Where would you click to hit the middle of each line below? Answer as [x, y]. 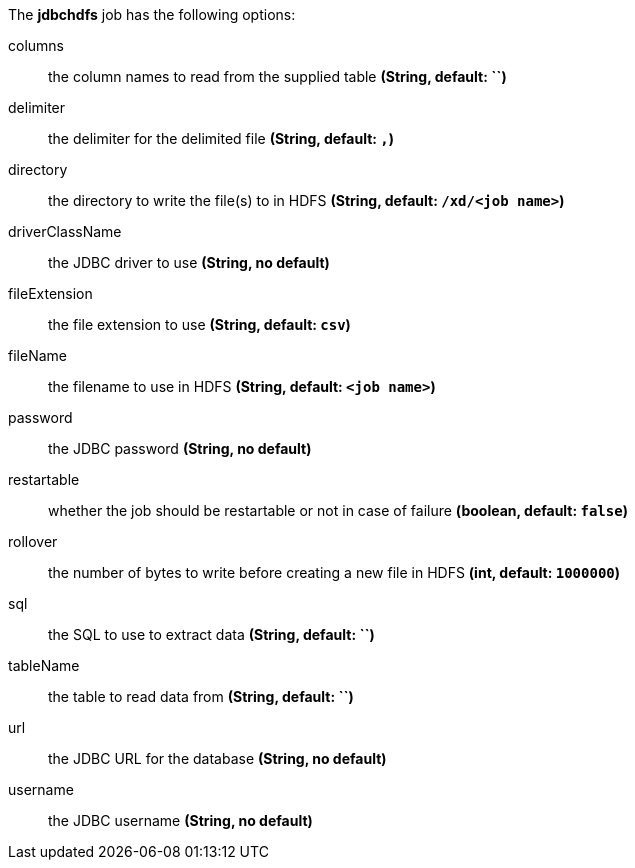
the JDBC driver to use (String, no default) [189, 262]
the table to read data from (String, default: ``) [201, 696]
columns [36, 45]
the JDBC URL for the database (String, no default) [217, 758]
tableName [44, 665]
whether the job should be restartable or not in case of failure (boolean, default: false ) [338, 510]
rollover [33, 541]
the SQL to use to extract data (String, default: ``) [211, 634]
